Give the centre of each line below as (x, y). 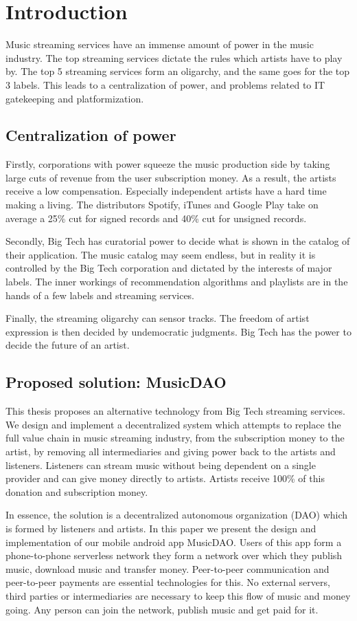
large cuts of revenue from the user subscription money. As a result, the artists (171, 177)
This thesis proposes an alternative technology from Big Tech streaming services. (175, 411)
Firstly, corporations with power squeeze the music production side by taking (168, 164)
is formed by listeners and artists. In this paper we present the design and (161, 528)
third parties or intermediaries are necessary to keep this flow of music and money (178, 595)
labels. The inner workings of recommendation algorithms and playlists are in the (177, 282)
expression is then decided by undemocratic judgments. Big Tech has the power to (178, 331)
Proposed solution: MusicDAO (116, 382)
